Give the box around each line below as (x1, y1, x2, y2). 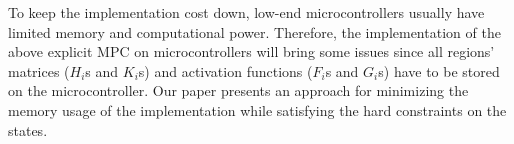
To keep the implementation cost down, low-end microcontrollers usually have (8, 2, 485, 22)
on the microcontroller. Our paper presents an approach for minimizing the (8, 80, 469, 101)
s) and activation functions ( (138, 60, 313, 81)
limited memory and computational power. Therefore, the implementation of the (8, 21, 501, 42)
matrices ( (8, 60, 70, 81)
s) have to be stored (378, 60, 500, 81)
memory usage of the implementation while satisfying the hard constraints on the (8, 99, 507, 120)
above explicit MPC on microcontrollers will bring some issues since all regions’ (8, 41, 495, 62)
